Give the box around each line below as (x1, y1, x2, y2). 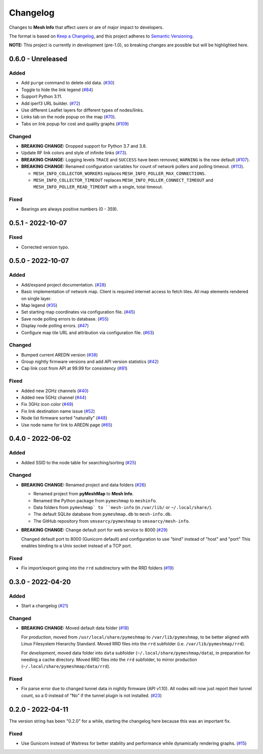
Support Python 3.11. (21, 94, 62, 99)
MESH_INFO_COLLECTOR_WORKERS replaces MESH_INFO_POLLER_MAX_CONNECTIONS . (33, 170, 206, 176)
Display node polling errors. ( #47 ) (21, 323, 89, 329)
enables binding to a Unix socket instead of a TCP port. (21, 543, 132, 548)
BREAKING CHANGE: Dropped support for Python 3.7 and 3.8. (21, 143, 147, 149)
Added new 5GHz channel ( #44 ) (21, 395, 87, 400)
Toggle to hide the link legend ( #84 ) (21, 87, 94, 93)
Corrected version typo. (21, 244, 69, 250)
